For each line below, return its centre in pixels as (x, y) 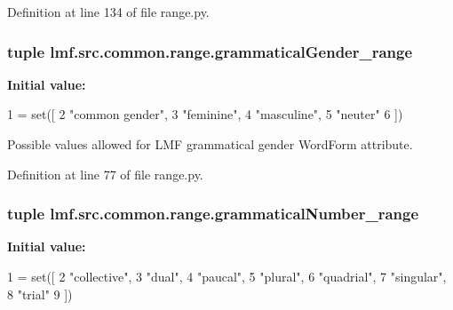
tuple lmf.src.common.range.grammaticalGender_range (210, 51)
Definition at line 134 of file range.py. (108, 12)
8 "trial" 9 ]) (40, 294)
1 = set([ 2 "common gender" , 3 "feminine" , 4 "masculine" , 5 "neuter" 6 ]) (205, 114)
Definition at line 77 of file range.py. (105, 174)
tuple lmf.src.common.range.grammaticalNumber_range (213, 214)
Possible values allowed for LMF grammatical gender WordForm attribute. (210, 144)
